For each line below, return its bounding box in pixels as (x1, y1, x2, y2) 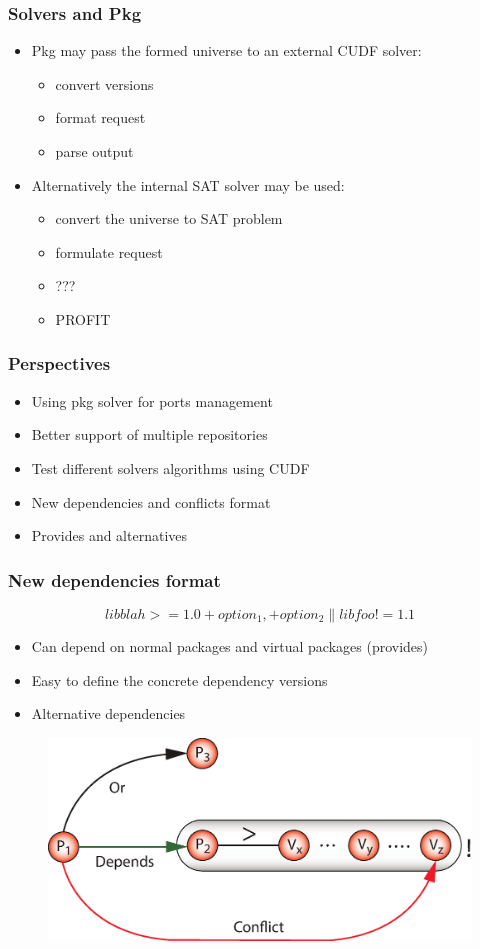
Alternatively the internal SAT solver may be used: (31, 174, 345, 195)
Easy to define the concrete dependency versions (31, 669, 328, 690)
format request (55, 107, 146, 128)
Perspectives (8, 351, 111, 376)
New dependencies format (8, 567, 221, 592)
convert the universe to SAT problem (55, 208, 283, 229)
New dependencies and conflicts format (31, 491, 271, 512)
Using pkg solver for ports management (31, 390, 273, 411)
